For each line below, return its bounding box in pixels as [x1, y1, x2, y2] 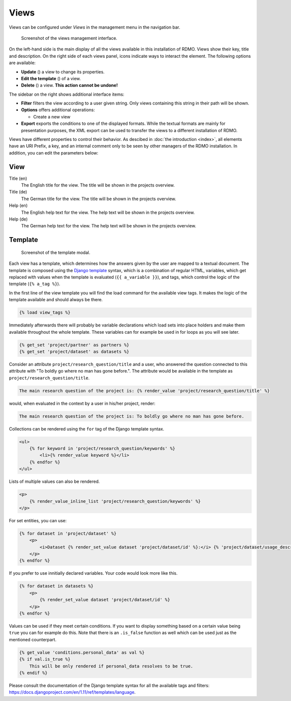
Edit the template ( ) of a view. [21, 75, 81, 81]
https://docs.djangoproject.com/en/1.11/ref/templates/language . [9, 689, 136, 695]
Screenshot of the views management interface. [21, 35, 117, 41]
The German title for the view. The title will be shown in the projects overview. [21, 196, 177, 202]
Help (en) [9, 203, 28, 208]
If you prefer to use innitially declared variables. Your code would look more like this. [9, 570, 178, 576]
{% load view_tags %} [19, 310, 71, 315]
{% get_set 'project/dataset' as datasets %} [19, 349, 129, 354]
